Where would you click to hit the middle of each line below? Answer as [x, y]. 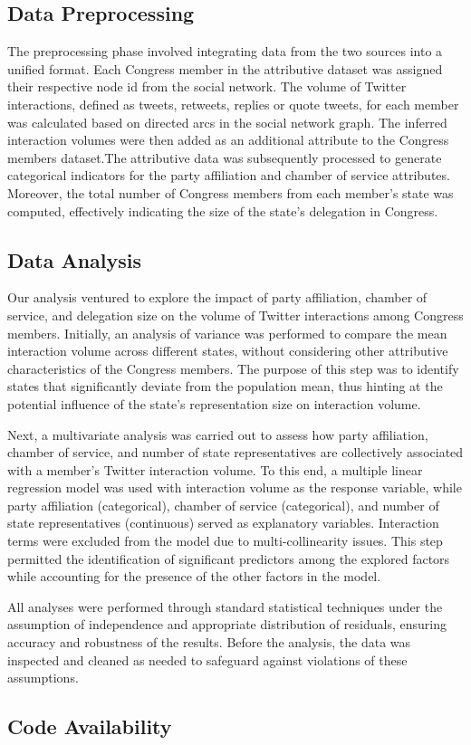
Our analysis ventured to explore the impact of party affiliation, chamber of [217, 297]
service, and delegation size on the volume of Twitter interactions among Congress [235, 315]
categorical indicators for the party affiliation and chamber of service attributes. [229, 175]
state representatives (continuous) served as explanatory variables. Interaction [223, 523]
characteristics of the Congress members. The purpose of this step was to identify [233, 368]
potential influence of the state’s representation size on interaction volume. [214, 403]
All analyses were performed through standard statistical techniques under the [225, 606]
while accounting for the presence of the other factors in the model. [194, 576]
